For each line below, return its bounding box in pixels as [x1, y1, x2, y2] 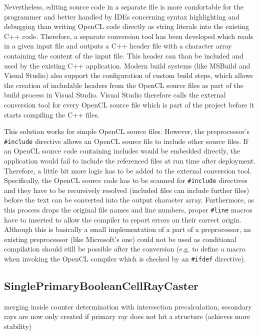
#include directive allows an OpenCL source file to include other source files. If [4, 135, 248, 146]
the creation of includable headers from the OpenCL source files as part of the [4, 79, 244, 90]
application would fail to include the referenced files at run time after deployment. [4, 155, 256, 165]
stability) [4, 321, 32, 331]
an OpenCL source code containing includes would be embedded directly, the [4, 145, 240, 156]
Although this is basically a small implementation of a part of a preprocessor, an [4, 224, 251, 234]
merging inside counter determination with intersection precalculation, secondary [4, 301, 252, 311]
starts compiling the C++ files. [4, 109, 99, 119]
